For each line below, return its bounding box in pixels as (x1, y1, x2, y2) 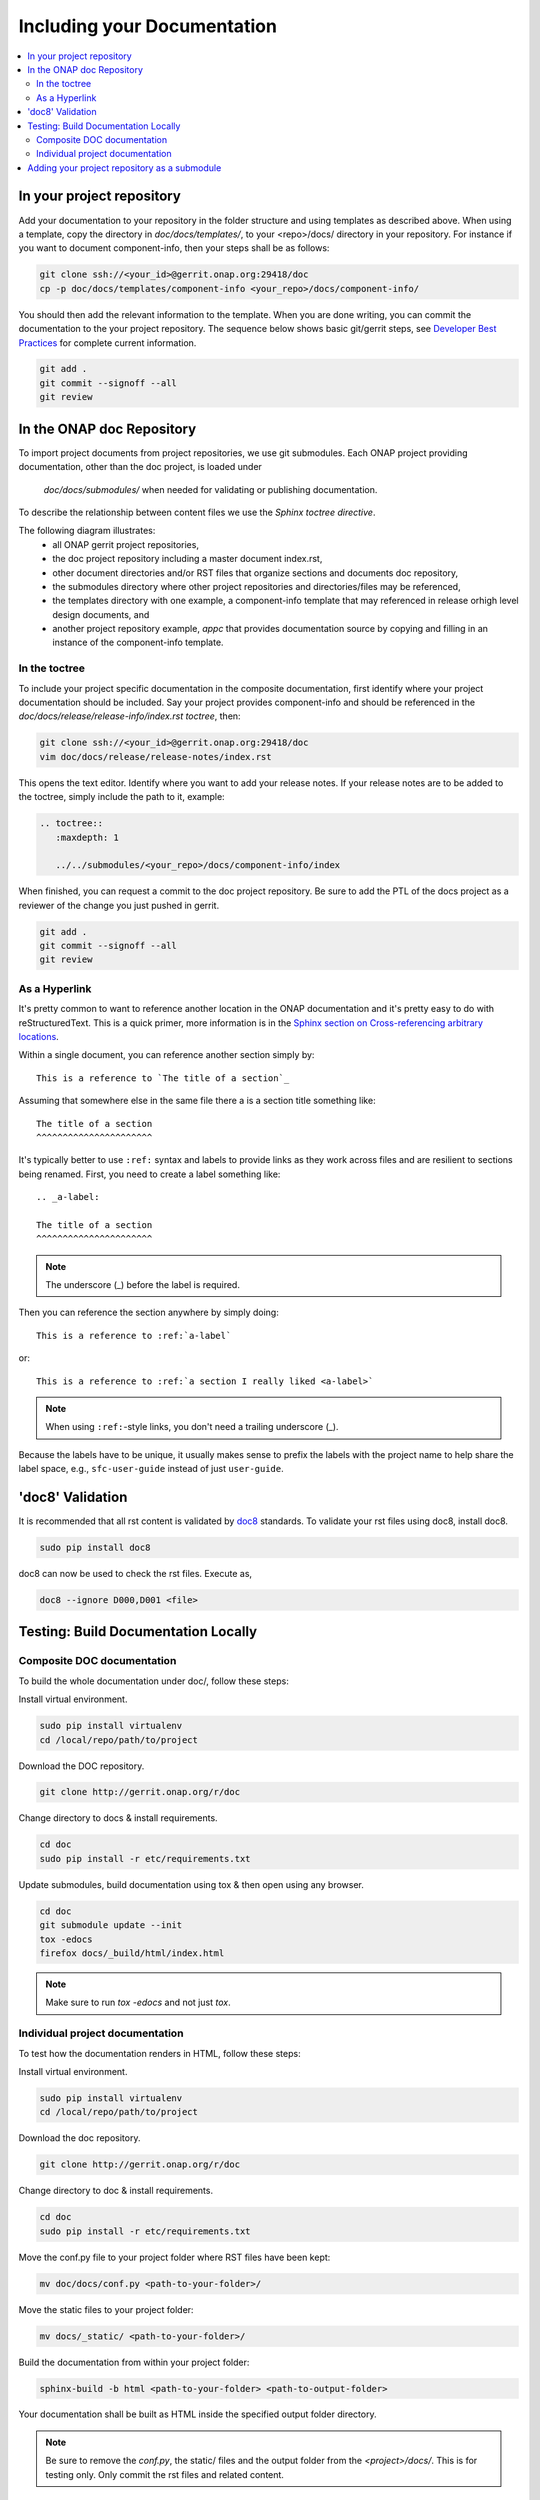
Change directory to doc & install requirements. (18, 2185, 214, 2197)
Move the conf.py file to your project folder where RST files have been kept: (18, 2251, 331, 2263)
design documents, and (52, 608, 150, 620)
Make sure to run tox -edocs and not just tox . (45, 1996, 231, 2009)
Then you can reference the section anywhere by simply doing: (18, 1306, 279, 1319)
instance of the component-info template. (52, 636, 224, 649)
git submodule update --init (39, 1920, 183, 1931)
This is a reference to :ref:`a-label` (36, 1330, 232, 1341)
